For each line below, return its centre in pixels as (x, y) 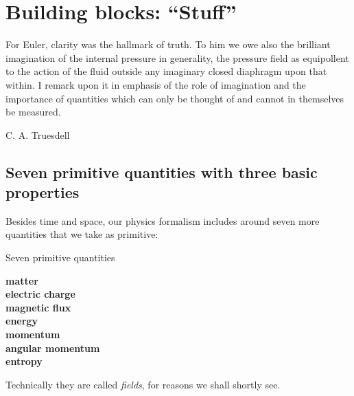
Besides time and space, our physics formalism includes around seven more (163, 220)
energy (22, 321)
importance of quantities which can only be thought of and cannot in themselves (175, 98)
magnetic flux (38, 307)
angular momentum (53, 348)
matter (22, 280)
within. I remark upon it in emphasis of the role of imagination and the (156, 84)
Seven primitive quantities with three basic (162, 172)
